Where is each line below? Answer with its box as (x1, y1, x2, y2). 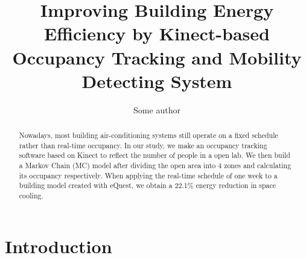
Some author (133, 103, 180, 116)
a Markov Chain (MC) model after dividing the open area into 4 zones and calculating (19, 160, 292, 171)
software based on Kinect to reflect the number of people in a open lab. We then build (19, 150, 290, 160)
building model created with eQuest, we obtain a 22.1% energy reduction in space (19, 180, 276, 190)
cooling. (19, 190, 43, 201)
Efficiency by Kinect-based (44, 21, 270, 46)
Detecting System (81, 68, 232, 93)
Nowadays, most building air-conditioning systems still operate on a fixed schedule (19, 130, 278, 140)
